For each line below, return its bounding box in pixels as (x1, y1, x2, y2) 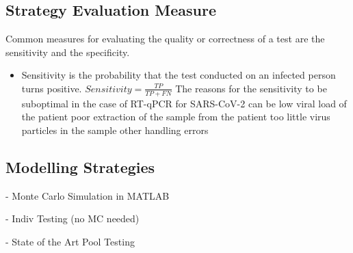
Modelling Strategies (5, 156, 155, 177)
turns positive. (21, 81, 82, 95)
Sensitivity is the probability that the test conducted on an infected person (21, 68, 336, 82)
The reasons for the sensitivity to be (175, 81, 327, 95)
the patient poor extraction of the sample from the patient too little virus (21, 109, 330, 124)
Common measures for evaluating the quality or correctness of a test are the (5, 31, 325, 46)
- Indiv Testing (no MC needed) (5, 211, 140, 226)
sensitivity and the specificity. (5, 44, 130, 59)
